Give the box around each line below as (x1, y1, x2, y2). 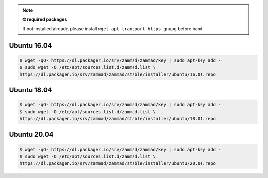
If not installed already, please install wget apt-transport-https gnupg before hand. (22, 25, 204, 32)
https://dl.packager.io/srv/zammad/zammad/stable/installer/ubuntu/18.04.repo (19, 116, 216, 121)
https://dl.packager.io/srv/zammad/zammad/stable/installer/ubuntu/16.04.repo (19, 71, 216, 77)
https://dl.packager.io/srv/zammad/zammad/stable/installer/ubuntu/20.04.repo (19, 161, 216, 166)
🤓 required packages (22, 16, 67, 22)
